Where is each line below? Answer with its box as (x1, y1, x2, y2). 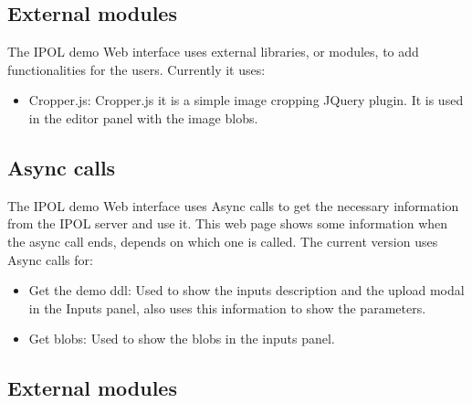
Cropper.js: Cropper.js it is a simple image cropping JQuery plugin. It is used (28, 90, 464, 110)
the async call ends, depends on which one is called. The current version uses (7, 231, 438, 250)
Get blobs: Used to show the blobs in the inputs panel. (28, 329, 335, 348)
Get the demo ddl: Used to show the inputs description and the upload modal (28, 281, 465, 300)
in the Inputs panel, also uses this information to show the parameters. (28, 298, 426, 317)
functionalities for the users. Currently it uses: (7, 59, 266, 79)
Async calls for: (7, 249, 93, 269)
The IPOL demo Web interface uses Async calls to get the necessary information (7, 196, 459, 215)
